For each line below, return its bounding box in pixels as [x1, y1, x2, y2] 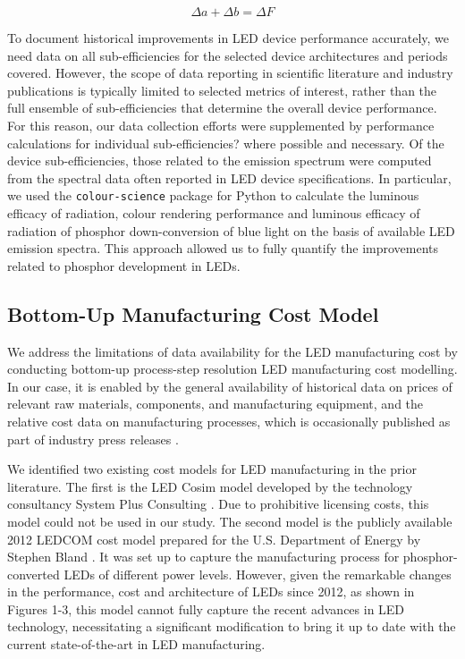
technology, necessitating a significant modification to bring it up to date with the [7, 617, 456, 636]
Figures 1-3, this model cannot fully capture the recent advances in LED [7, 599, 405, 618]
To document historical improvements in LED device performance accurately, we [7, 29, 450, 46]
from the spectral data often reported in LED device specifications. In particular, [7, 168, 452, 187]
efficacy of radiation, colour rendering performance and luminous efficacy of [7, 204, 420, 222]
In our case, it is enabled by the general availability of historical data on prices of [7, 376, 452, 395]
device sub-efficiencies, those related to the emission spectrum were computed [7, 151, 432, 170]
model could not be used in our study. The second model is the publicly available [7, 511, 452, 530]
